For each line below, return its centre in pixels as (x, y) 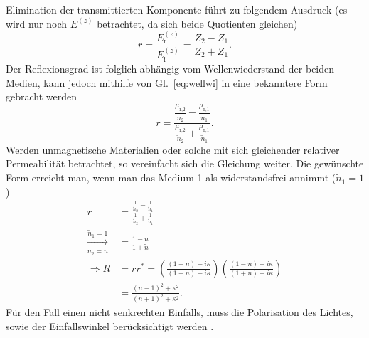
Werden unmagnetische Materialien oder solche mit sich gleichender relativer (173, 149)
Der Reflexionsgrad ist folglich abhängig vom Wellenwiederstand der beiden (170, 69)
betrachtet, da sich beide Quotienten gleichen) (197, 23)
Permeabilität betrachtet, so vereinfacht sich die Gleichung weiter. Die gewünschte (185, 163)
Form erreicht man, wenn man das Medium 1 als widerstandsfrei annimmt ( (171, 178)
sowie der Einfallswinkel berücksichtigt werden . (110, 326)
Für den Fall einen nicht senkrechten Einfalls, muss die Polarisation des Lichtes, (180, 312)
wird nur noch (37, 23)
